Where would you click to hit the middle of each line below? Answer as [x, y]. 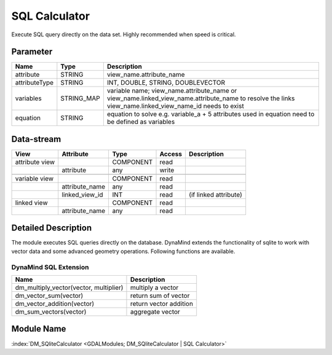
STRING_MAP [81, 98]
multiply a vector [154, 287]
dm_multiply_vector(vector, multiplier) [69, 287]
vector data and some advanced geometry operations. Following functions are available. [123, 251]
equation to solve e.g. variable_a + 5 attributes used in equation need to [211, 114]
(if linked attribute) [215, 195]
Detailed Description [52, 228]
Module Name [39, 329]
